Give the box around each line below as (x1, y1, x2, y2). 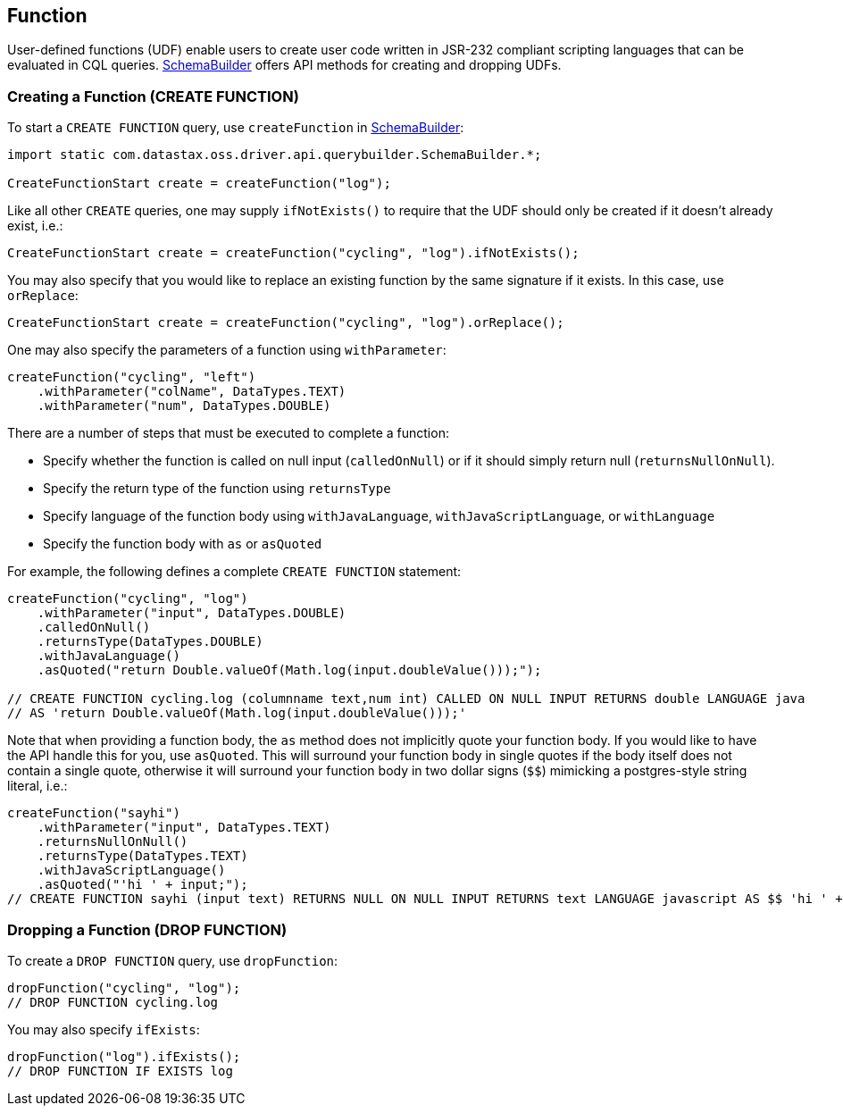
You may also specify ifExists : (7, 1021, 200, 1037)
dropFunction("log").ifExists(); (7, 1049, 241, 1064)
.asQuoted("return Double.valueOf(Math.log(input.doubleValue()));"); (37, 663, 542, 678)
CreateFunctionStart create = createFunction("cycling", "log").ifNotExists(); (7, 246, 580, 261)
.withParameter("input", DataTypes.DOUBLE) (37, 606, 346, 621)
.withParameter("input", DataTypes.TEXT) (37, 820, 331, 835)
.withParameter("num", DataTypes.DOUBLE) (37, 398, 331, 414)
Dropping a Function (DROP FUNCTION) (7, 920, 288, 939)
